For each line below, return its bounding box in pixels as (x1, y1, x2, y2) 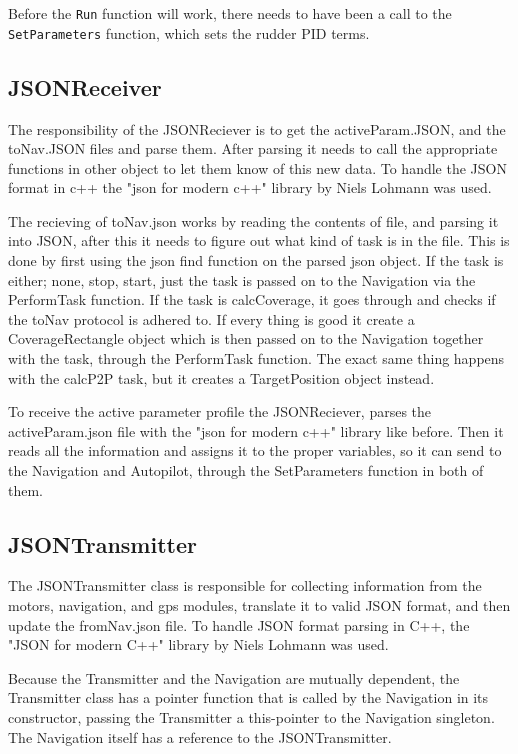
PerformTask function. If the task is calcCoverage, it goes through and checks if (8, 289, 496, 310)
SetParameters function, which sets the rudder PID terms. (8, 22, 370, 43)
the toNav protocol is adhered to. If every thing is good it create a (8, 308, 415, 329)
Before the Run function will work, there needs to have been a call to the (8, 3, 452, 23)
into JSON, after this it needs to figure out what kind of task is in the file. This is (8, 230, 510, 251)
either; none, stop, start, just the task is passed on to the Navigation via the (8, 269, 476, 290)
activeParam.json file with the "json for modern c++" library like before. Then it (8, 420, 504, 441)
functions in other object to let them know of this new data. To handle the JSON (8, 157, 507, 178)
